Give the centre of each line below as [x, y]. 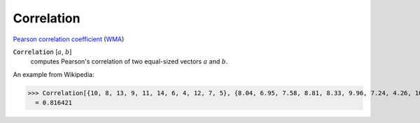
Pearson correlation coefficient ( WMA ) [69, 39]
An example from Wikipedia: [54, 74]
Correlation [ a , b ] [42, 52]
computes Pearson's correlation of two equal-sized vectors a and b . [129, 61]
